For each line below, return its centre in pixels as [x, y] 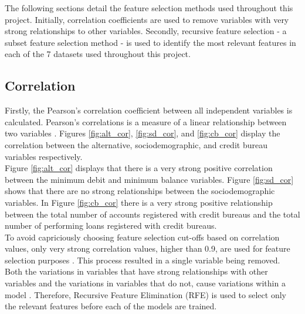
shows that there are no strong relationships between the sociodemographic [140, 191]
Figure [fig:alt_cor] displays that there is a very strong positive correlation [139, 168]
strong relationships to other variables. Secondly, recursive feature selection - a [146, 31]
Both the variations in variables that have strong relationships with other [136, 271]
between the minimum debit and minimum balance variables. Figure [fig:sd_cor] [149, 179]
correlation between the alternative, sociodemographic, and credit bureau [136, 144]
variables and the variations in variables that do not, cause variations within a [145, 283]
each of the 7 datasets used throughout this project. [98, 54]
